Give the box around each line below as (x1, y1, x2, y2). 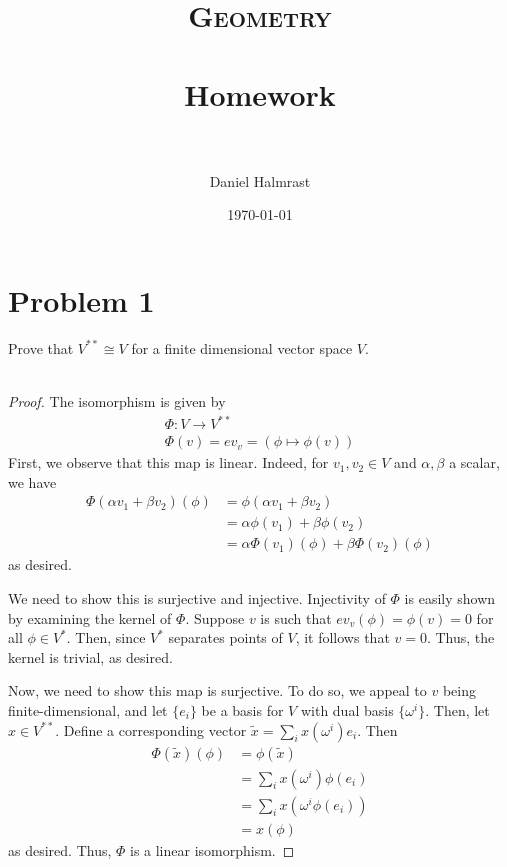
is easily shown (404, 588, 496, 609)
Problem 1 (8, 279, 155, 320)
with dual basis (300, 700, 394, 720)
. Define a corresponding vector (55, 719, 247, 740)
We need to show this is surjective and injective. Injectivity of (8, 588, 386, 609)
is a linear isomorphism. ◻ (129, 839, 295, 860)
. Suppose (185, 607, 245, 628)
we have (8, 471, 57, 492)
